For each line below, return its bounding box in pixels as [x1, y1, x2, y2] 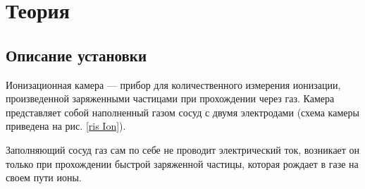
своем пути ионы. [6, 170, 82, 185]
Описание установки [6, 44, 147, 66]
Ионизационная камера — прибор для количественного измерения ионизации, [6, 77, 341, 92]
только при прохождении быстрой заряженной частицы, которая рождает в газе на [6, 156, 359, 171]
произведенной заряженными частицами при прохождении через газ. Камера [6, 91, 335, 106]
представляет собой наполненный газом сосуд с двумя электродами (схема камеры [6, 104, 359, 119]
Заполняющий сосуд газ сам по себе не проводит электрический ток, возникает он [6, 142, 360, 157]
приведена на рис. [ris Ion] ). [6, 118, 126, 133]
